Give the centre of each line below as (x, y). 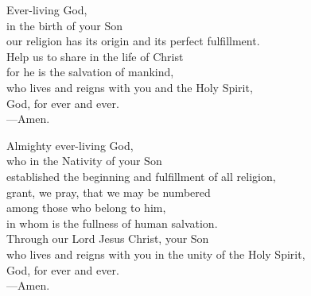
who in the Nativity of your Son (84, 161)
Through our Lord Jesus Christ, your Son (108, 238)
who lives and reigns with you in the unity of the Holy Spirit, (156, 254)
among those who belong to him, (86, 208)
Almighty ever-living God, (70, 145)
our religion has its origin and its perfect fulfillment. (133, 41)
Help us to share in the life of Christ (95, 56)
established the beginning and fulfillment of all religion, (141, 176)
